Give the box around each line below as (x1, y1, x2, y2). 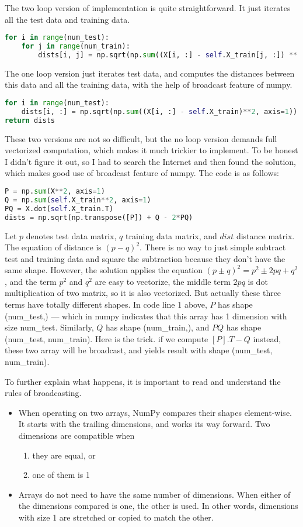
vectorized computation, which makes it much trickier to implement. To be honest (5, 144, 298, 156)
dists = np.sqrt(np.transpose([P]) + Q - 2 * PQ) (5, 213, 193, 222)
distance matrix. (236, 229, 295, 242)
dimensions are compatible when (18, 429, 135, 441)
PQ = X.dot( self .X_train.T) (5, 204, 114, 213)
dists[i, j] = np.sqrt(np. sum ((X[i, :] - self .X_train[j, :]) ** (38, 50, 298, 59)
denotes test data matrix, (26, 229, 117, 242)
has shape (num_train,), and (106, 321, 210, 333)
